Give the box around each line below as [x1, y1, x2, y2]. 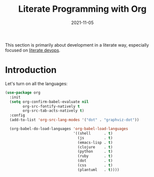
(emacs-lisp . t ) [77, 140, 113, 145]
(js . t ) [77, 135, 113, 140]
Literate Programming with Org [18, 3, 147, 15]
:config [9, 113, 26, 118]
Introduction [5, 65, 57, 76]
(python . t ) [77, 149, 113, 154]
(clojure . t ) [77, 145, 113, 150]
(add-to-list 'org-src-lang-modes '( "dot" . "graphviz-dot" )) [9, 118, 139, 123]
